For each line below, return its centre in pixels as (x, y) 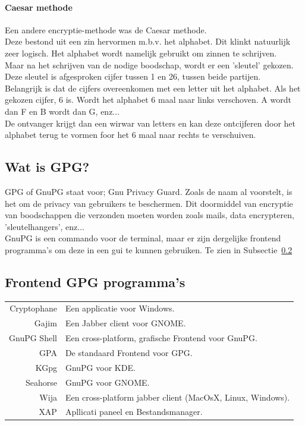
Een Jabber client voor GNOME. (125, 323)
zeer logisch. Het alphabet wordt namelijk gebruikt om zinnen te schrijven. (141, 53)
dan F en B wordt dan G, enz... (62, 111)
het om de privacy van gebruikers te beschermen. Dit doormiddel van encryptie (149, 203)
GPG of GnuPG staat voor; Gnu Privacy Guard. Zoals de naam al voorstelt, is (149, 191)
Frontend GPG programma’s (95, 281)
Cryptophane (33, 308)
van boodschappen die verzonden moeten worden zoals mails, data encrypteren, (150, 215)
